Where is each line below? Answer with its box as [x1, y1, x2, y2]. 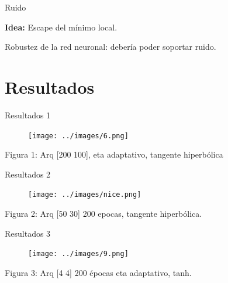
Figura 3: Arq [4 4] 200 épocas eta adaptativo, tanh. [5, 266, 192, 278]
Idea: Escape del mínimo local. [5, 21, 118, 33]
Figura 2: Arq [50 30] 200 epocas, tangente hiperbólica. [5, 207, 202, 219]
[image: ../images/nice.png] [28, 190, 141, 199]
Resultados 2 [5, 168, 51, 180]
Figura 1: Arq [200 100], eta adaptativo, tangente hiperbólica [5, 148, 223, 161]
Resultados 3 [5, 227, 51, 239]
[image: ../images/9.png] [28, 250, 129, 258]
